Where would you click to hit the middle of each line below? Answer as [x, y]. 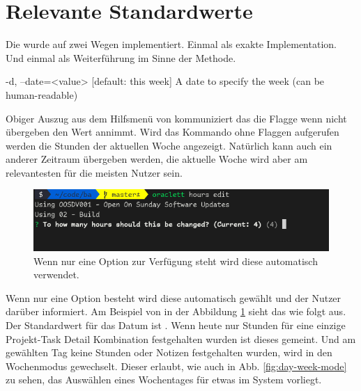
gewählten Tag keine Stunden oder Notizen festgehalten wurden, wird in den [169, 352]
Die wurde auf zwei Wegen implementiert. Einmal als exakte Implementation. [171, 44]
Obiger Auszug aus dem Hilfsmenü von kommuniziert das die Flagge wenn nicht [176, 118]
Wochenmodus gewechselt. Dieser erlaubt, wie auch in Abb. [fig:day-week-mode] [176, 366]
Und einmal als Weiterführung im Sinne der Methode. [121, 57]
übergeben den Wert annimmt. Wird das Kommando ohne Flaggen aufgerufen [172, 132]
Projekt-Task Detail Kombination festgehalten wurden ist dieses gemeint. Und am [181, 338]
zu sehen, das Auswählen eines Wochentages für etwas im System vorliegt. [164, 380]
